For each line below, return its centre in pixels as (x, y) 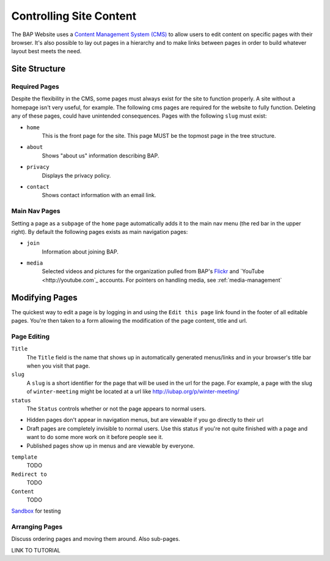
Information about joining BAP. (80, 252)
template (24, 457)
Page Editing (31, 336)
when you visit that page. (58, 366)
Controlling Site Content (74, 16)
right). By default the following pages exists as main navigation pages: (100, 232)
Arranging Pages (37, 527)
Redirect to (29, 474)
